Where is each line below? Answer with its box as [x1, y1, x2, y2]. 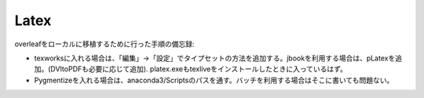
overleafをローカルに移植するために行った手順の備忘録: [14, 39, 196, 49]
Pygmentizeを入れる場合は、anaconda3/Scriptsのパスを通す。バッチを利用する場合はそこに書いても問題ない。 [34, 75, 394, 85]
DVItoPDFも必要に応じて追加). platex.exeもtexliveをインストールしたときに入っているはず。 [50, 64, 347, 74]
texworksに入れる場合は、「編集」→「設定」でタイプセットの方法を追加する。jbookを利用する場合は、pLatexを [34, 53, 396, 63]
